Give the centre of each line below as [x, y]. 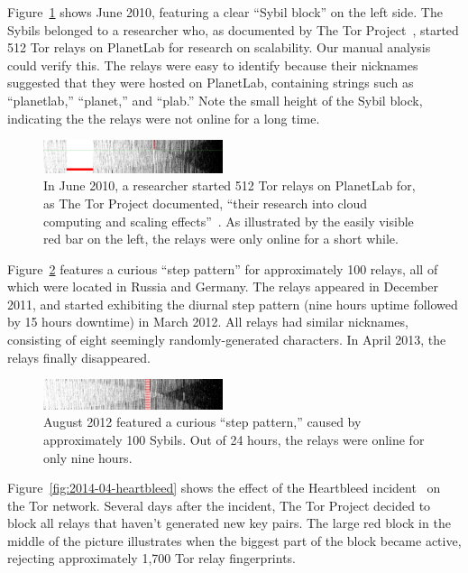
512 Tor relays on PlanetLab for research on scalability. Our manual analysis [219, 47]
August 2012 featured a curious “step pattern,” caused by [202, 422]
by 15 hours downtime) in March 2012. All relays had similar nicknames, [208, 322]
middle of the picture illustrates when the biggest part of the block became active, [234, 540]
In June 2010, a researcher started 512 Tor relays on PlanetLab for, [229, 185]
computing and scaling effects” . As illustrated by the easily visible [229, 221]
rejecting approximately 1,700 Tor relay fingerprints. [152, 558]
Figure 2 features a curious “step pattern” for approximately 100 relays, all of [223, 268]
